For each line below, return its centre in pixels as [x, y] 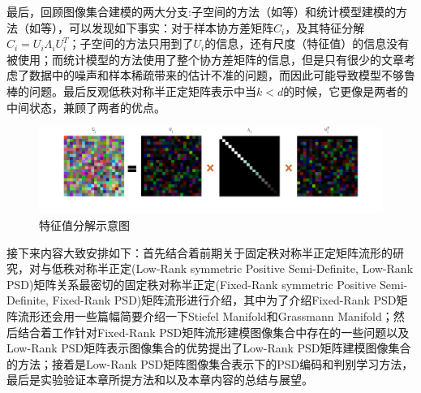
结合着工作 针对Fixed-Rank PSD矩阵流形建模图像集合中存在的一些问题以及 [213, 332]
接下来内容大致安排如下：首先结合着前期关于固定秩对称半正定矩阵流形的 [200, 252]
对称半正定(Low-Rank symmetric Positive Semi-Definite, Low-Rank [244, 268]
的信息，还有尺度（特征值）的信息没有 [307, 43]
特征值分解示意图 [84, 225]
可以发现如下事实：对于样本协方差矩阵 [171, 27]
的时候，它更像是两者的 [346, 91]
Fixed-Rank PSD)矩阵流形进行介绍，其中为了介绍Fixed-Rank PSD [224, 300]
